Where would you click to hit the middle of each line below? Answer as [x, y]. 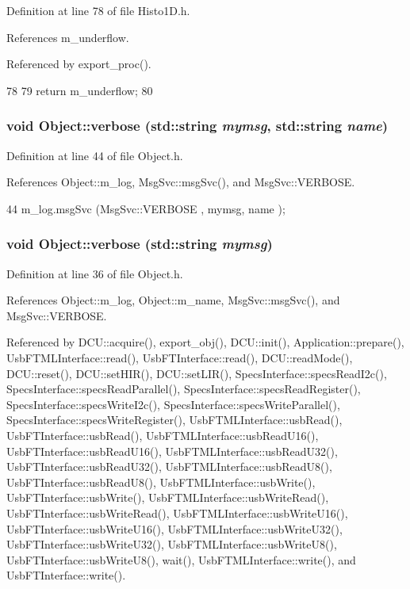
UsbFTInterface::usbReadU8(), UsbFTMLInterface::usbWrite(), [161, 482]
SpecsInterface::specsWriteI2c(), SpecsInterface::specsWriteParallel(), [173, 404]
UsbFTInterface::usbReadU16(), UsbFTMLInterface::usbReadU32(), [172, 451]
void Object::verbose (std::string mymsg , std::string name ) [197, 126]
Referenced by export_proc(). [79, 64]
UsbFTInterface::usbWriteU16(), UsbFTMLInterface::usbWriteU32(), [174, 528]
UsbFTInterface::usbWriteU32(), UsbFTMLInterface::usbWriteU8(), [172, 544]
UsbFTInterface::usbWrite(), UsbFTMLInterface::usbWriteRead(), [168, 497]
